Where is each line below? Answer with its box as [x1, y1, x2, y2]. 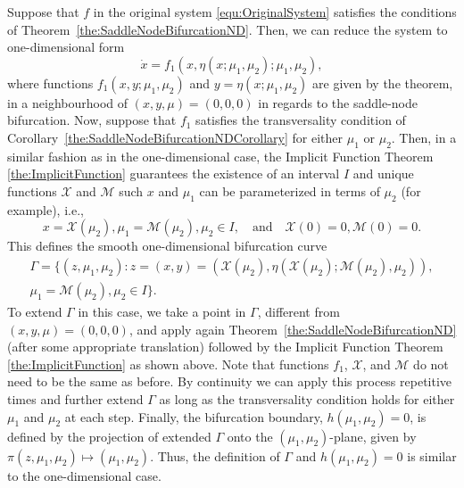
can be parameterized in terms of [199, 181, 380, 200]
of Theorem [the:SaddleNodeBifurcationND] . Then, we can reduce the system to [7, 20, 448, 38]
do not [413, 354, 449, 373]
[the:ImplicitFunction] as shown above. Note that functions [7, 354, 329, 373]
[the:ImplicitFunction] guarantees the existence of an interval [7, 164, 340, 183]
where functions [7, 73, 94, 92]
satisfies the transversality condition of [195, 111, 406, 129]
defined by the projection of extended [7, 426, 211, 445]
